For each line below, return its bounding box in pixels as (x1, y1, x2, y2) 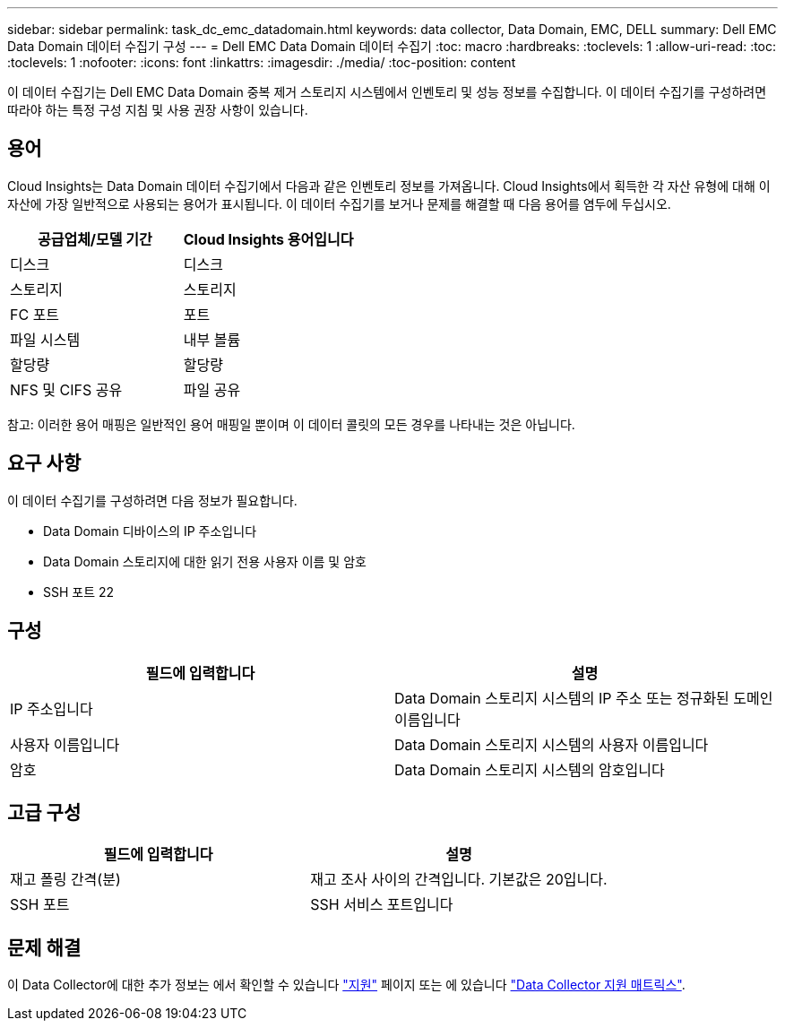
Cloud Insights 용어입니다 (183, 229, 354, 248)
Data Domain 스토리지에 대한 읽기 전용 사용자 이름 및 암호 (43, 553, 367, 569)
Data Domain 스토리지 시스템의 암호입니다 (394, 760, 665, 779)
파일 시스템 (10, 330, 81, 349)
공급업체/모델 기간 (37, 229, 152, 248)
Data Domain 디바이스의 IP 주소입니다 (43, 523, 257, 539)
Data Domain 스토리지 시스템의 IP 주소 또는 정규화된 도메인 (394, 688, 773, 707)
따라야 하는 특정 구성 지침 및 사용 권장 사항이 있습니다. (7, 102, 308, 117)
